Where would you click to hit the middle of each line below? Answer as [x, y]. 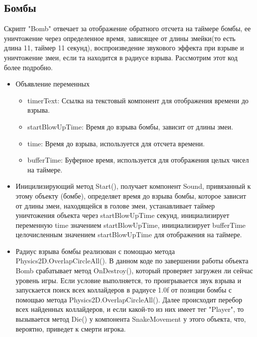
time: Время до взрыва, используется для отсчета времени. [116, 143]
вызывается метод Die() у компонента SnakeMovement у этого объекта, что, [131, 319]
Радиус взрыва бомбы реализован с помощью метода [95, 251]
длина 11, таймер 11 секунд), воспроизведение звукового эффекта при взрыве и [124, 48]
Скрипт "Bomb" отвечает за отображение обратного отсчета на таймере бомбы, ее [128, 28]
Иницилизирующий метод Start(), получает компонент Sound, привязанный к [133, 186]
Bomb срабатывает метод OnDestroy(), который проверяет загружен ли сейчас [134, 271]
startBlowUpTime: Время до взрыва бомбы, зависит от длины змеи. [130, 126]
